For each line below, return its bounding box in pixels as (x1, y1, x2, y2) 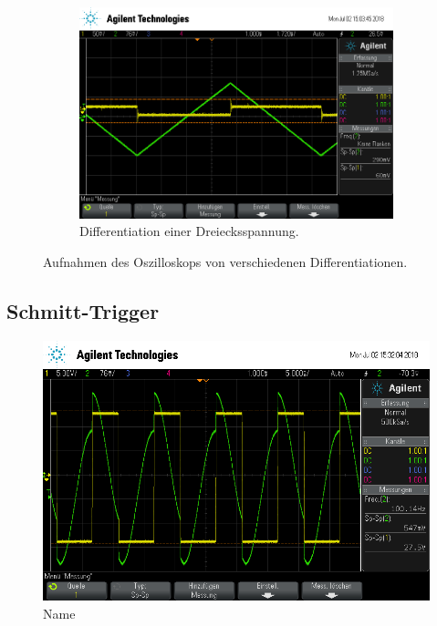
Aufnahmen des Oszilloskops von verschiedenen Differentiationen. (43, 251, 408, 271)
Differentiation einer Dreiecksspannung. (79, 221, 299, 241)
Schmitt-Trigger (6, 296, 160, 324)
